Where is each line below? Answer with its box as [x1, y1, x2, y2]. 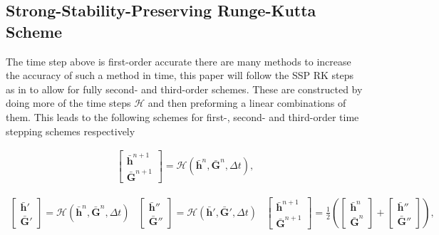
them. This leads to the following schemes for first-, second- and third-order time [6, 109, 359, 124]
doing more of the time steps [6, 95, 131, 110]
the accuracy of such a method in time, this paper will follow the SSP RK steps [6, 68, 354, 83]
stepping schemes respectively [6, 123, 135, 138]
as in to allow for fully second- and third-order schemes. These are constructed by [6, 81, 363, 96]
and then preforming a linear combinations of [148, 95, 346, 110]
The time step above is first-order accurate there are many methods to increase [6, 53, 351, 68]
